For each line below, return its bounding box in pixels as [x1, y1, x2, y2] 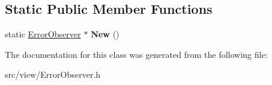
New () [91, 28, 120, 40]
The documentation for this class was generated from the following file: [5, 48, 268, 60]
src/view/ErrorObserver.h [5, 68, 101, 81]
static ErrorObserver [5, 28, 81, 40]
